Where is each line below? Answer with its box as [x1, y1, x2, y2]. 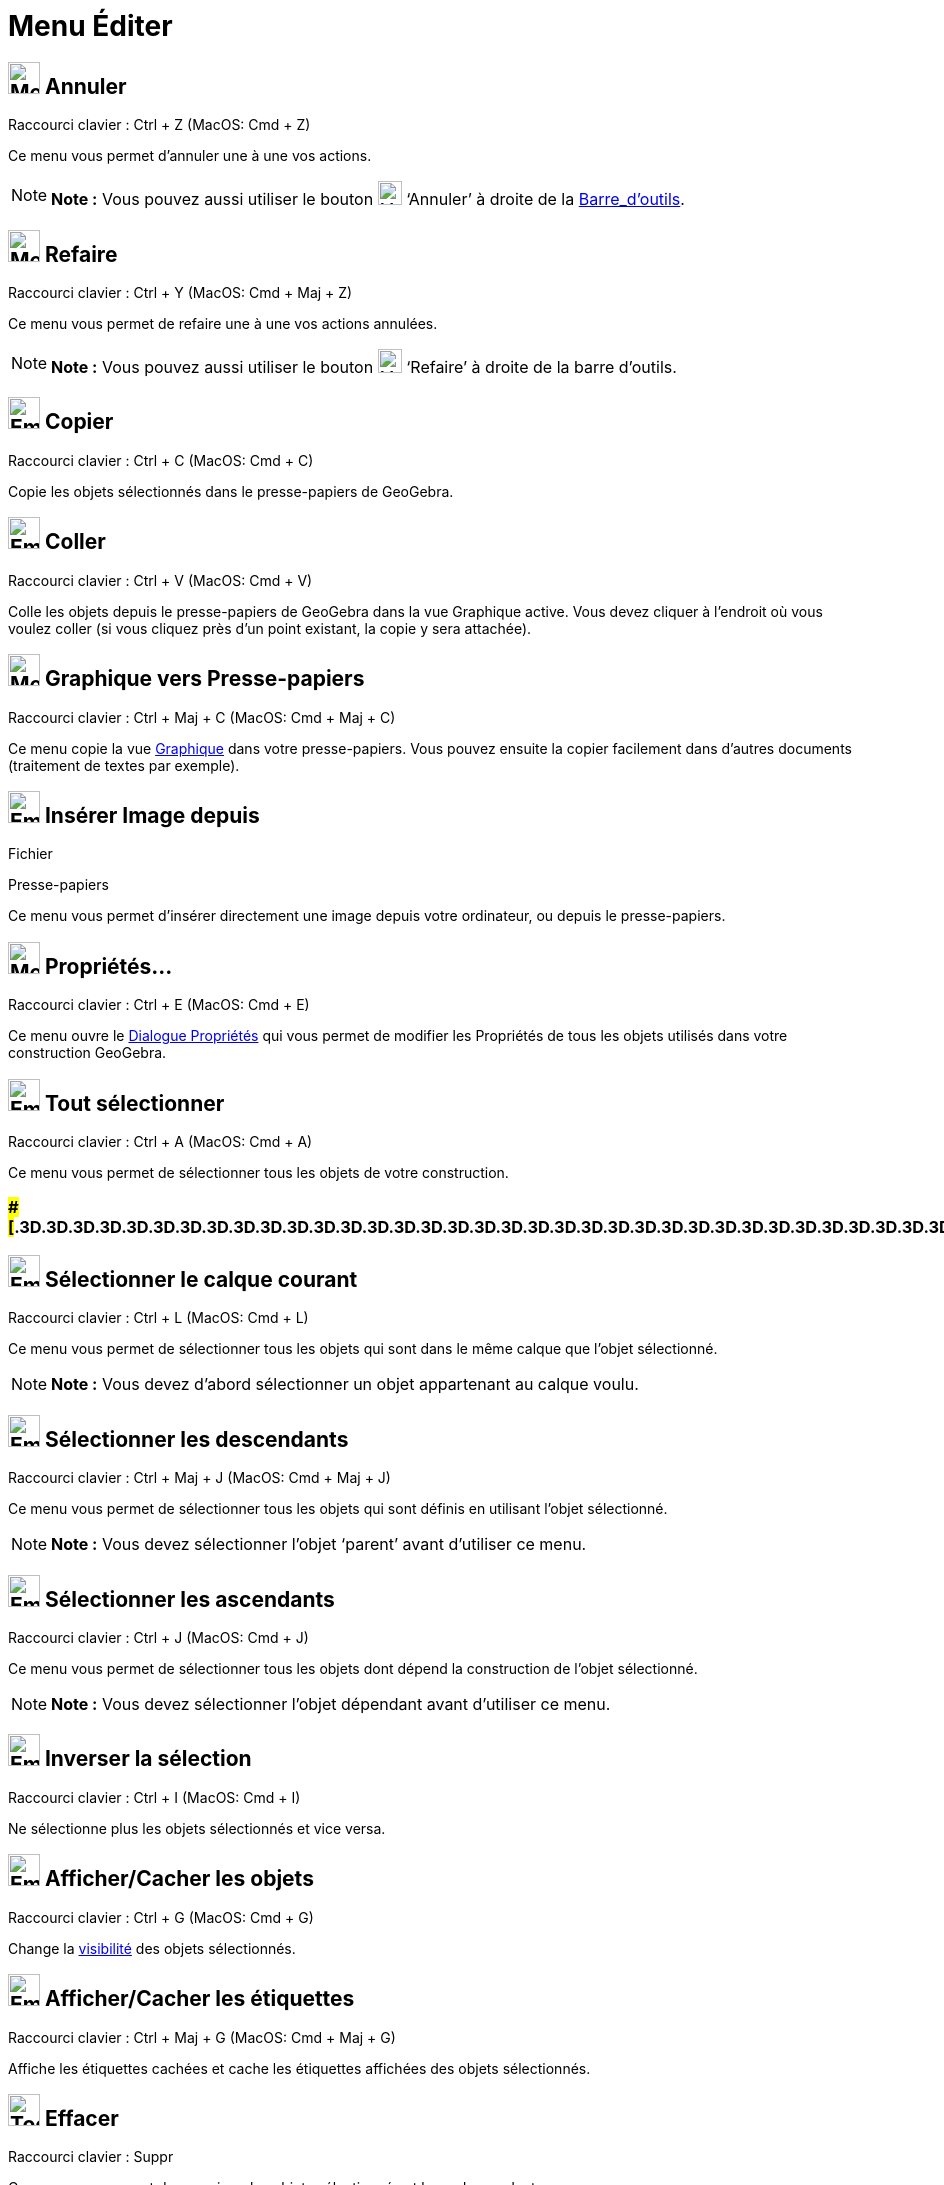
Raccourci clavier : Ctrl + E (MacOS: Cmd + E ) [8, 996, 310, 1014]
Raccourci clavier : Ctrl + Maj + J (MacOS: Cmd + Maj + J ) [8, 1469, 391, 1487]
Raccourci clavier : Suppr [8, 2148, 174, 2166]
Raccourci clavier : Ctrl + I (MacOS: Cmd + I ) [8, 1788, 301, 1806]
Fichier [8, 845, 53, 863]
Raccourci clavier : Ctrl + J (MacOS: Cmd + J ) [8, 1628, 309, 1646]
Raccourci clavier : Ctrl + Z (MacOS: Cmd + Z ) [8, 116, 311, 134]
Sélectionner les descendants [44, 1426, 349, 1452]
